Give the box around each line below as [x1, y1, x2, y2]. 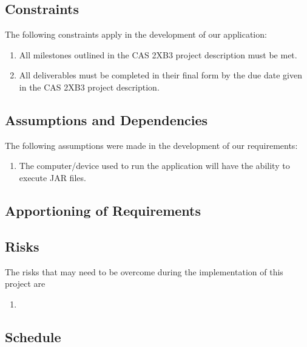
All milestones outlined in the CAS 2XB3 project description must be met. [19, 48, 297, 61]
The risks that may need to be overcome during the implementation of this [5, 265, 283, 278]
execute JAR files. [19, 171, 86, 184]
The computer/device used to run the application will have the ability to [19, 159, 290, 172]
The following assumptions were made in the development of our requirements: [5, 139, 298, 151]
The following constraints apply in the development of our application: [5, 28, 267, 41]
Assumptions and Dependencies [5, 110, 208, 129]
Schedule [5, 327, 61, 346]
